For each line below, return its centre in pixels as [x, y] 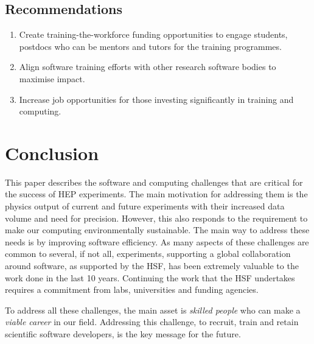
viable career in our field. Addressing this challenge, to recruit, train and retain [152, 322]
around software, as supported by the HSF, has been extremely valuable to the [152, 266]
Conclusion [52, 153]
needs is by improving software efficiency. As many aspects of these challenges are [157, 241]
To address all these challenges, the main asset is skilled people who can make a [153, 310]
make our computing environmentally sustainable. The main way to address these [157, 230]
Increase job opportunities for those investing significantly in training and [156, 99]
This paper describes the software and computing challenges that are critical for [154, 182]
